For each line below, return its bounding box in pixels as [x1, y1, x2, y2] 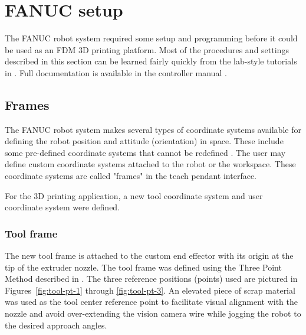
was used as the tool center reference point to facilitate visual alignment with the [5, 295, 298, 308]
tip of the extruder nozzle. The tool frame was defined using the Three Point [5, 261, 282, 273]
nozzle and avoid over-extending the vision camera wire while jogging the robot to [5, 307, 301, 320]
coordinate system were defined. [5, 201, 120, 213]
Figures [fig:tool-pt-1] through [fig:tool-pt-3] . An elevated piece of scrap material [5, 284, 295, 296]
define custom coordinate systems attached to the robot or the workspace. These [5, 158, 296, 170]
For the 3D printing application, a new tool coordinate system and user [5, 189, 263, 201]
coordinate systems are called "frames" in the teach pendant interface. [5, 170, 257, 182]
